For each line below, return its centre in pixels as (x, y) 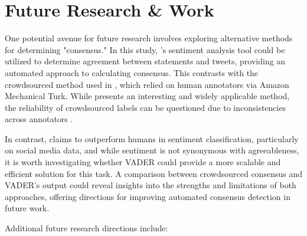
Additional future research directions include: (86, 228)
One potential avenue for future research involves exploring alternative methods (149, 38)
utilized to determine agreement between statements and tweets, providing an (145, 61)
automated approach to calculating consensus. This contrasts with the (132, 72)
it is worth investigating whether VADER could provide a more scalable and (143, 162)
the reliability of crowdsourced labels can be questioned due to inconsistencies (146, 107)
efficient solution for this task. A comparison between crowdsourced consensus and (153, 173)
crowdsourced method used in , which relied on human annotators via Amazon (147, 84)
